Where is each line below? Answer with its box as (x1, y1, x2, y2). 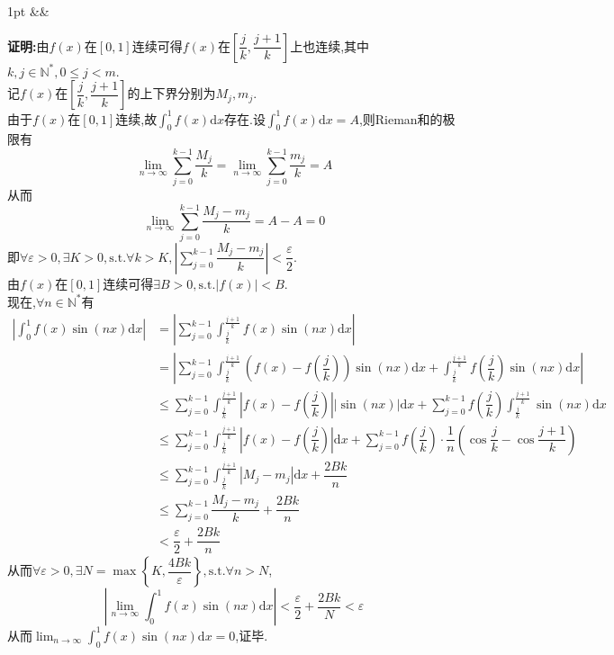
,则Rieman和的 (358, 109, 443, 128)
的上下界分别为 (127, 84, 216, 103)
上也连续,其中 (290, 36, 370, 55)
